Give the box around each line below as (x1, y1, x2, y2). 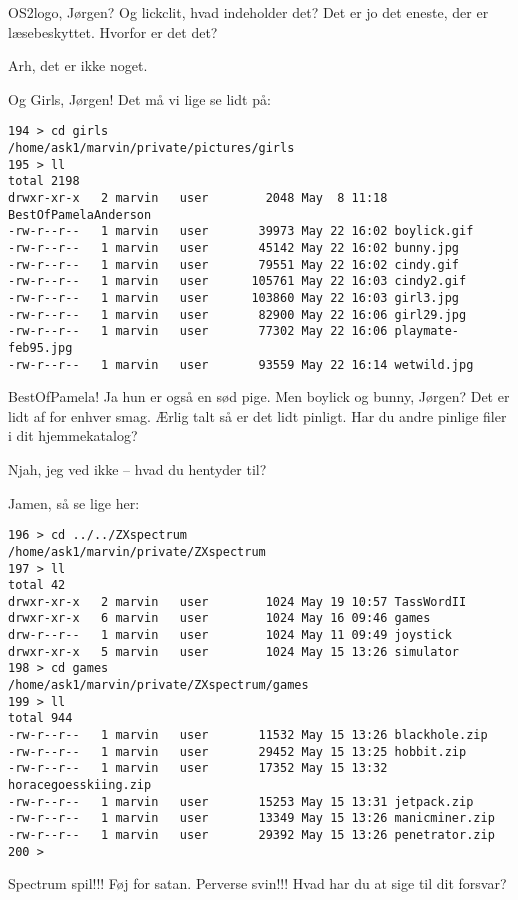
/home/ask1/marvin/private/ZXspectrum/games (8, 678, 309, 693)
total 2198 (8, 174, 80, 189)
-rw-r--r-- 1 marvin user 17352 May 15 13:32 (8, 761, 388, 776)
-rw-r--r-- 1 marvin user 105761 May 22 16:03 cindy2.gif (8, 274, 467, 289)
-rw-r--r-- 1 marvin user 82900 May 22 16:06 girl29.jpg (8, 307, 467, 322)
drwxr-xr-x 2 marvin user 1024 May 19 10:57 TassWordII (8, 594, 467, 609)
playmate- (394, 324, 460, 339)
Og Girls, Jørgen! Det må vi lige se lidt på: (8, 88, 271, 109)
